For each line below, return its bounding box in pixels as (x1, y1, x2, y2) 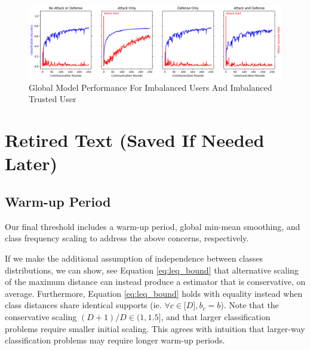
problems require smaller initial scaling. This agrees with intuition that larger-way (5, 322, 305, 334)
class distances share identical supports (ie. (5, 299, 162, 311)
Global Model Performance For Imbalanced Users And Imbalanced (29, 81, 272, 93)
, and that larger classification (161, 310, 271, 323)
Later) (5, 151, 58, 176)
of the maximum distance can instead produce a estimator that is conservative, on (5, 275, 306, 288)
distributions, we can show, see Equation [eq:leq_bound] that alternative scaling (5, 263, 299, 276)
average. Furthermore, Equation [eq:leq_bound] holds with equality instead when (5, 287, 303, 299)
